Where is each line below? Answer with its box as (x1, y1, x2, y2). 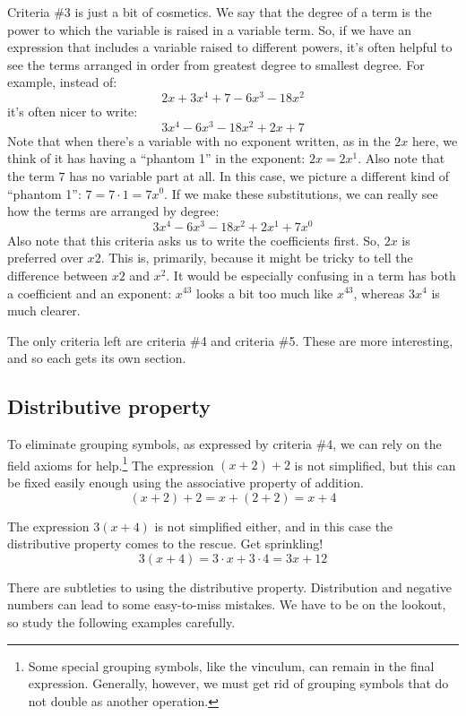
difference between (7, 265, 108, 284)
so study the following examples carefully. (7, 612, 236, 631)
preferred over (7, 248, 83, 267)
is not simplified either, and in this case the (154, 516, 393, 535)
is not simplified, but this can (294, 455, 456, 474)
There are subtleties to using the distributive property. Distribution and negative (7, 577, 452, 596)
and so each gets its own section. (7, 349, 186, 367)
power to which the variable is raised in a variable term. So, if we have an (7, 20, 412, 39)
